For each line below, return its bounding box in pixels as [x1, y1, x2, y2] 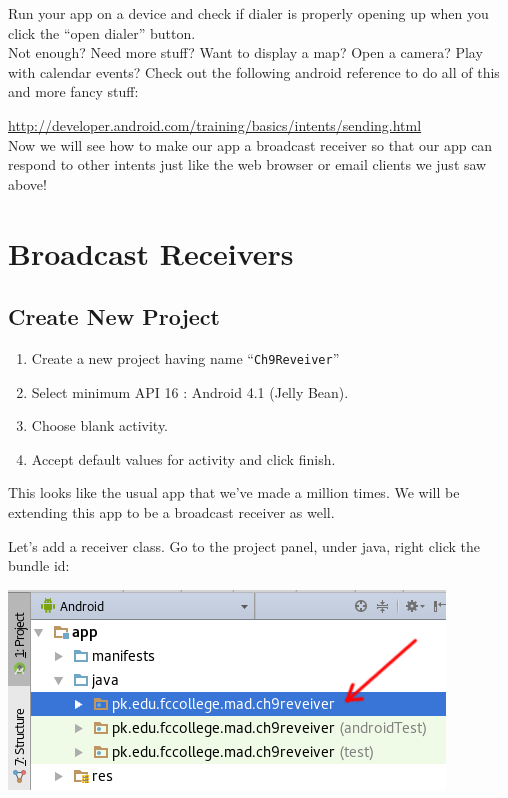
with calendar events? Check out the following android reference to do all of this [8, 61, 500, 82]
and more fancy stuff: [8, 81, 139, 102]
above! [8, 173, 47, 194]
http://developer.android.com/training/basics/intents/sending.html [8, 114, 422, 135]
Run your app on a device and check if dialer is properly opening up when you [8, 3, 489, 23]
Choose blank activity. [31, 415, 169, 436]
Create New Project [8, 301, 220, 332]
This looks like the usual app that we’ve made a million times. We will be [8, 482, 460, 503]
